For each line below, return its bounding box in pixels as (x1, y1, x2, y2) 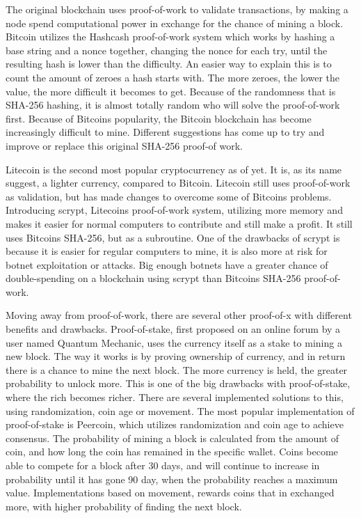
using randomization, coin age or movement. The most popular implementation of (6, 403, 355, 418)
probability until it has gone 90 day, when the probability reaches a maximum (6, 471, 338, 486)
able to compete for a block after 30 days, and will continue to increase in (6, 458, 320, 472)
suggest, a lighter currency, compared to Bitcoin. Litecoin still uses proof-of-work (6, 175, 351, 190)
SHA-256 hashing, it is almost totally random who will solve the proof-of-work (6, 97, 340, 112)
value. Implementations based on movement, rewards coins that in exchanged (6, 485, 335, 500)
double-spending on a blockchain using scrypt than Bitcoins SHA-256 (6, 271, 301, 285)
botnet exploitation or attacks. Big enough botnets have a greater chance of (6, 257, 328, 272)
